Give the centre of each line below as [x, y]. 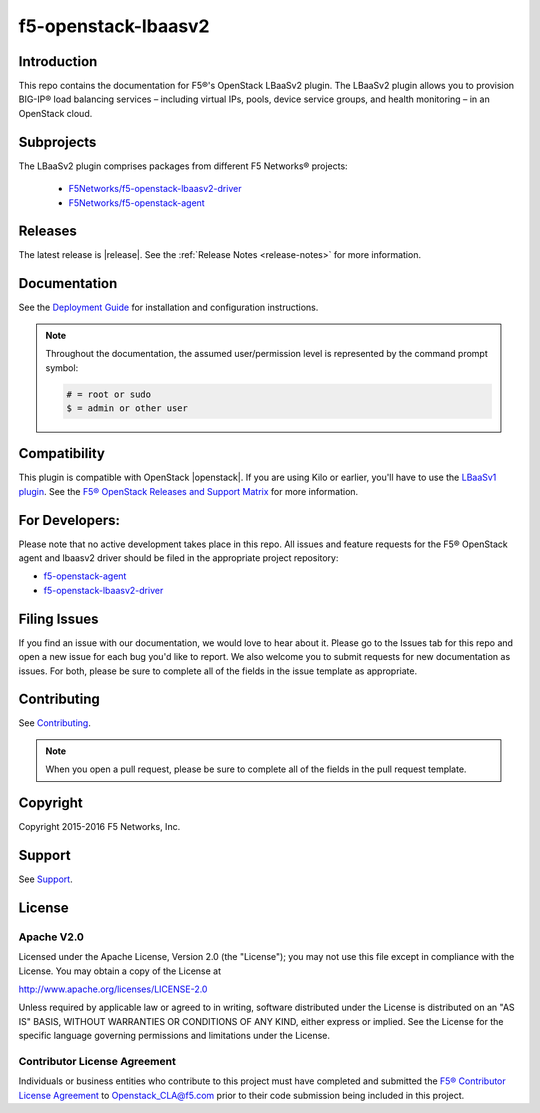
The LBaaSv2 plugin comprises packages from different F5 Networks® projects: [183, 166]
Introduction [58, 61]
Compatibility [61, 453]
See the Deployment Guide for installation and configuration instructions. [168, 307]
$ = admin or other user [127, 408]
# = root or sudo [109, 394]
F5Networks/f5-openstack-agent [136, 202]
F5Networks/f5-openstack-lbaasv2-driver [155, 189]
